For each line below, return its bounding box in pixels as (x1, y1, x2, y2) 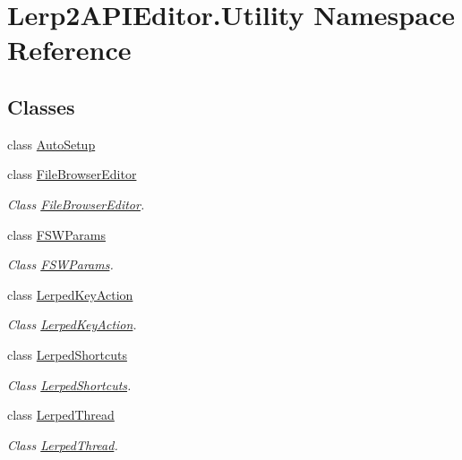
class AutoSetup (7, 134, 96, 153)
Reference (7, 31, 132, 68)
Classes (7, 92, 75, 120)
